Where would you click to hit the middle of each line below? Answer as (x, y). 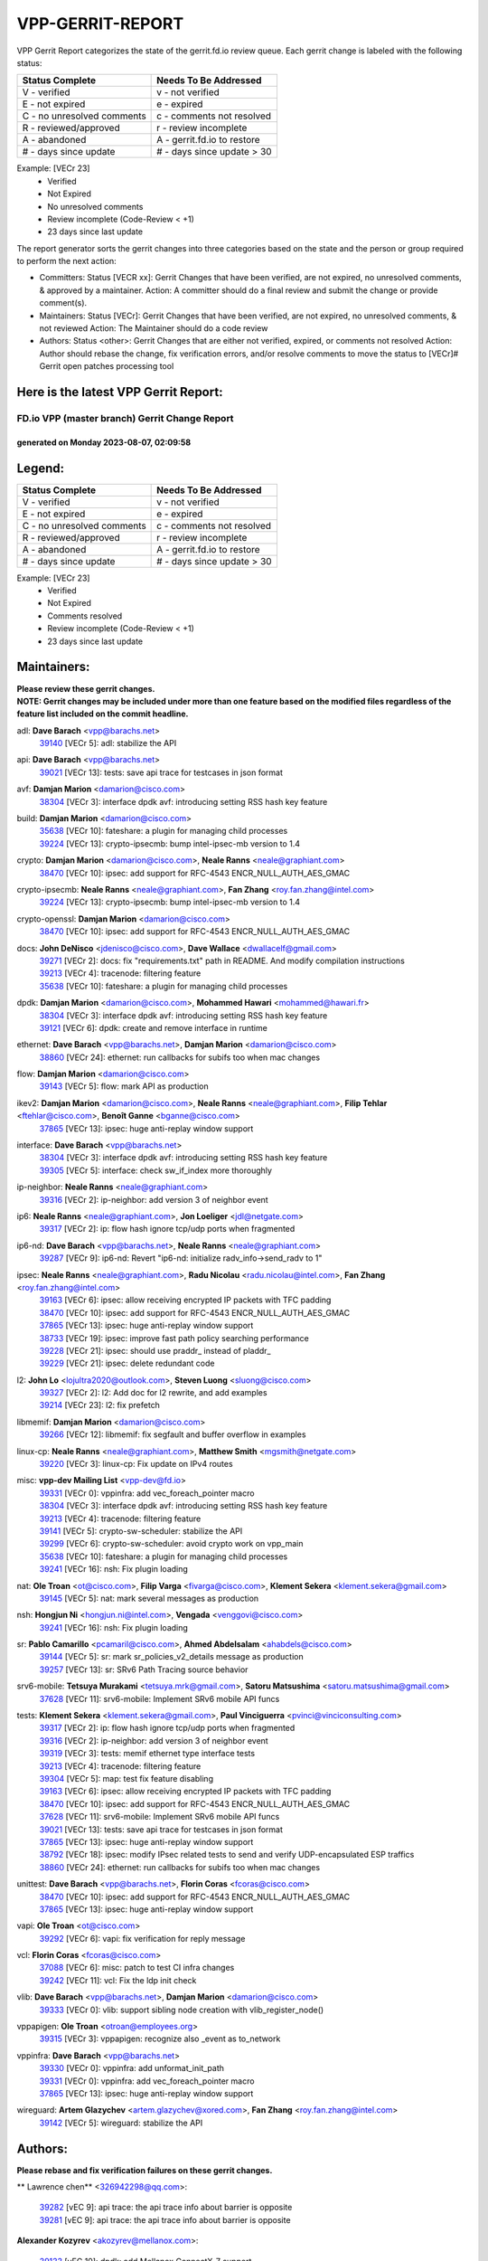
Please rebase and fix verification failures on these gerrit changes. (145, 2170)
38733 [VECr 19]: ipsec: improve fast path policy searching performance (174, 1338)
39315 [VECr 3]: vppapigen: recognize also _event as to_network (160, 2039)
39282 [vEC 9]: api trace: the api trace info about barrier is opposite (166, 2208)
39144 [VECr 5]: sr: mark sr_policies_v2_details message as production (171, 1657)
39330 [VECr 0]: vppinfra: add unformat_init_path (132, 2068)
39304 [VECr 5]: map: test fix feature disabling (127, 1779)
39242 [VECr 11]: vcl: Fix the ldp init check (118, 1980)
